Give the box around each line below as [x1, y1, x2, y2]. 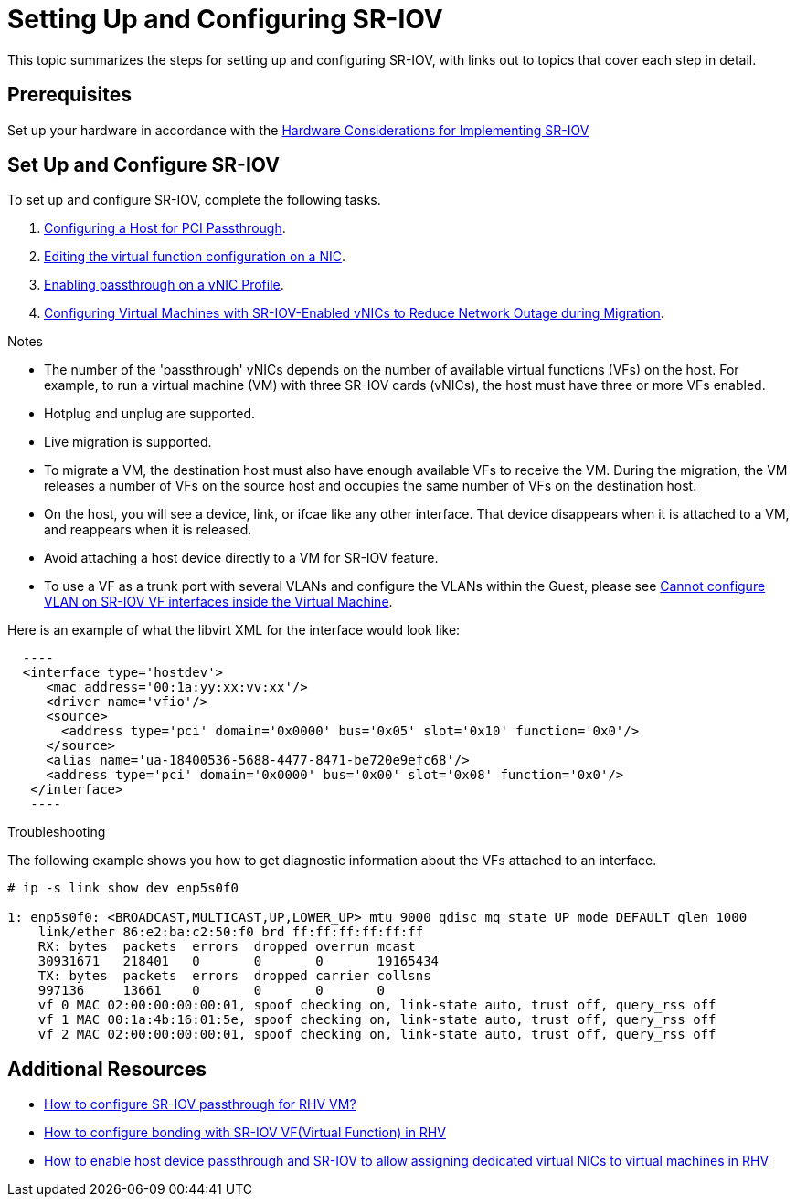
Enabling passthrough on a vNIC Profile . [44, 277, 284, 293]
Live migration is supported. [44, 434, 212, 450]
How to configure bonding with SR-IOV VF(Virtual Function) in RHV [44, 1125, 446, 1141]
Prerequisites [7, 83, 132, 107]
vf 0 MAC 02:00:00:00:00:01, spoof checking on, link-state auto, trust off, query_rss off [37, 998, 716, 1013]
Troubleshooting [7, 824, 106, 840]
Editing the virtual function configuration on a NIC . [44, 248, 345, 265]
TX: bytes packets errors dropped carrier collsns [37, 968, 431, 984]
